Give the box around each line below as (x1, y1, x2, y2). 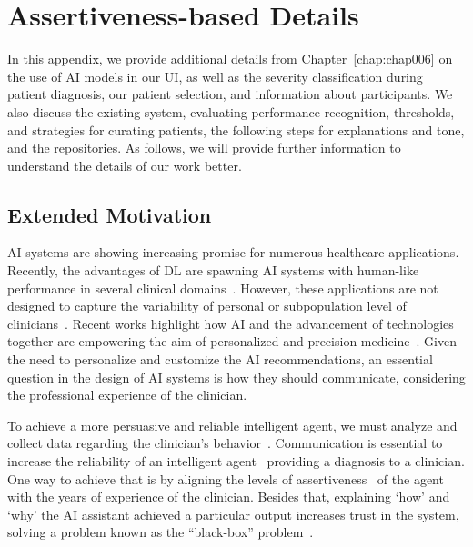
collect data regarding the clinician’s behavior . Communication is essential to (7, 433, 443, 453)
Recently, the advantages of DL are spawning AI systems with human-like (7, 261, 419, 280)
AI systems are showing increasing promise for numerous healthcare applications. (7, 243, 459, 262)
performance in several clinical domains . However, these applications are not (7, 278, 438, 297)
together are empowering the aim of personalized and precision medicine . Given (7, 332, 457, 351)
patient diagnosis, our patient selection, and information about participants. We (7, 85, 453, 104)
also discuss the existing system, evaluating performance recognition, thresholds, (7, 102, 455, 121)
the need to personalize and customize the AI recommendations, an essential (7, 350, 433, 369)
